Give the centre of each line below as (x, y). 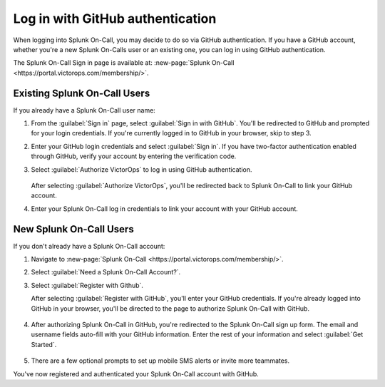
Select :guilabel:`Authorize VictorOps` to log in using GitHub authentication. (142, 169)
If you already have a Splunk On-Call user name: (84, 110)
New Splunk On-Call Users (74, 229)
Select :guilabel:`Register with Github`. (87, 285)
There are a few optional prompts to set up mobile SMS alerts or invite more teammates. (160, 361)
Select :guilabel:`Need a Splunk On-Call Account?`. (106, 272)
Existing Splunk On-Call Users (82, 93)
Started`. (44, 344)
